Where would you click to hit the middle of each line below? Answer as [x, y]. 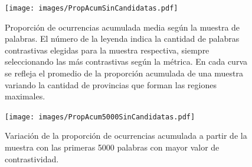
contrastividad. [32, 158]
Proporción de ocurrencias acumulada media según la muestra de [122, 27]
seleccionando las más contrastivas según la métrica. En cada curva [126, 61]
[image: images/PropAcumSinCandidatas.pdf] [91, 8]
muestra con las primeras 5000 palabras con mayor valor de [112, 147]
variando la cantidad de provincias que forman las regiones [111, 84]
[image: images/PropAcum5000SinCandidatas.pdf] [100, 117]
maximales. [25, 96]
